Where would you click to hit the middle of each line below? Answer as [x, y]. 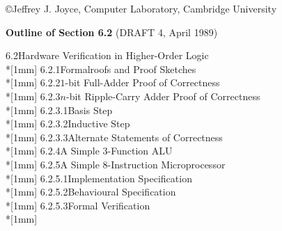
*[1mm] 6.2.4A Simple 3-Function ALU [89, 151]
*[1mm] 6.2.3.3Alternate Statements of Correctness [114, 137]
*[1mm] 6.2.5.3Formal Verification [78, 205]
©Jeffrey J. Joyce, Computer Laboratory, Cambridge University [141, 8]
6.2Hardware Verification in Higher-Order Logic [107, 55]
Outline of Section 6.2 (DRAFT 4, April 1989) [112, 32]
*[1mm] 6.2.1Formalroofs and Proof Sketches [101, 69]
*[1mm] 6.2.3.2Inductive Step [68, 124]
